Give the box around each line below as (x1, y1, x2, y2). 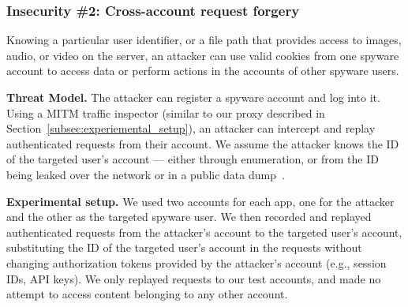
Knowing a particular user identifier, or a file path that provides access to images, (6, 32, 402, 48)
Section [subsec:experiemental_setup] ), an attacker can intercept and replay (6, 120, 376, 137)
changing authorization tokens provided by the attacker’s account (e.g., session (6, 254, 387, 271)
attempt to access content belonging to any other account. (6, 286, 288, 302)
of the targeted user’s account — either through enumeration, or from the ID (6, 151, 379, 167)
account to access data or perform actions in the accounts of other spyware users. (6, 62, 399, 79)
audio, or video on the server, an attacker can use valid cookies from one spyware (6, 47, 399, 63)
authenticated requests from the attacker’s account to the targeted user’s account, (6, 223, 402, 240)
